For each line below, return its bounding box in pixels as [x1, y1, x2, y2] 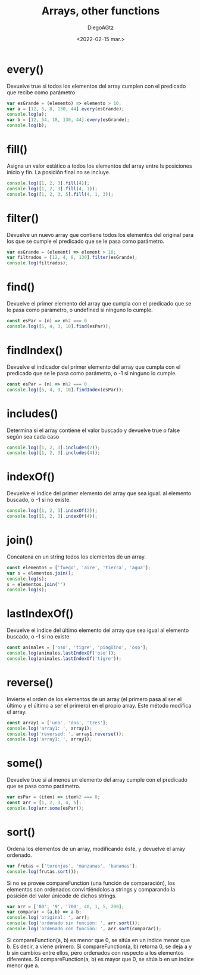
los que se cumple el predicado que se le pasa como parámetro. [7, 237, 165, 245]
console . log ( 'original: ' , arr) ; [7, 915, 90, 921]
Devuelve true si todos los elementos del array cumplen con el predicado [7, 82, 186, 90]
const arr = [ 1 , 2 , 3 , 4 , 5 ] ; [7, 800, 82, 806]
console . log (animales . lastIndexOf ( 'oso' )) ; [7, 650, 117, 656]
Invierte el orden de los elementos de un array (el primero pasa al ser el [7, 695, 182, 702]
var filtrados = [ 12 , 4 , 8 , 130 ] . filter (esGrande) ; [7, 255, 137, 261]
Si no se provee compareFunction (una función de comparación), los [7, 879, 175, 887]
